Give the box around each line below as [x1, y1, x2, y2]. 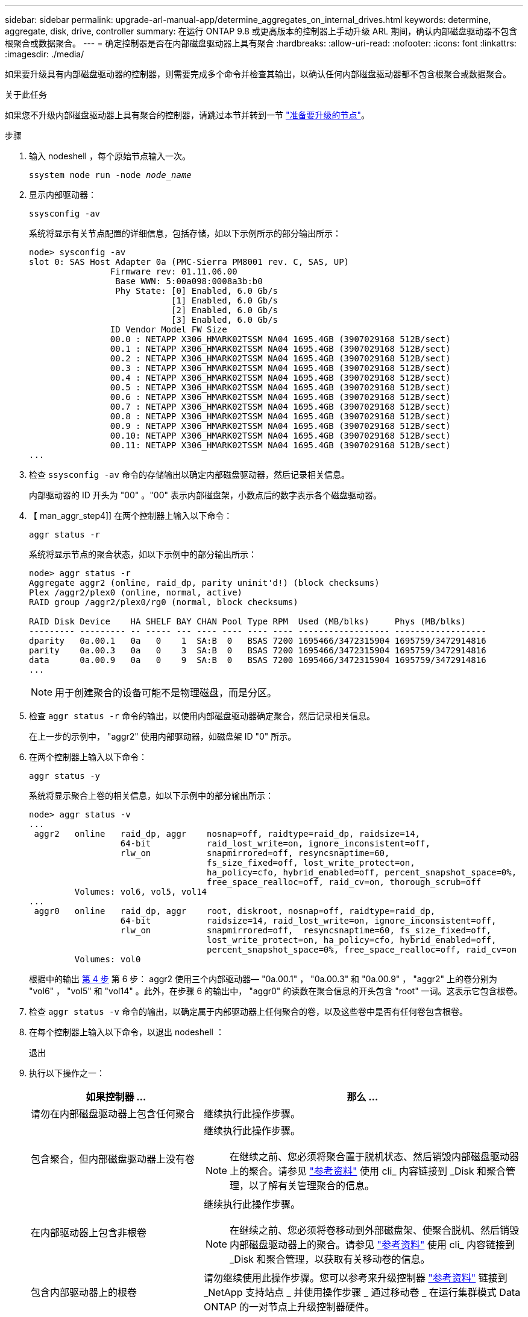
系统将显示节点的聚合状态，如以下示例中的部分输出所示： [29, 549, 257, 559]
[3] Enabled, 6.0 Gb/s [171, 315, 278, 325]
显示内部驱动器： [29, 189, 96, 200]
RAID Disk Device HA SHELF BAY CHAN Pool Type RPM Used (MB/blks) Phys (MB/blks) [29, 617, 466, 626]
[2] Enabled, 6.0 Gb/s [171, 305, 278, 315]
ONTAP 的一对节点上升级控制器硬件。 [203, 1301, 374, 1313]
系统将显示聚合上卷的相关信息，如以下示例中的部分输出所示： [29, 790, 274, 801]
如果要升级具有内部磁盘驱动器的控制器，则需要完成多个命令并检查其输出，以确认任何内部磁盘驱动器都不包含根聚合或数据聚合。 [5, 69, 511, 79]
